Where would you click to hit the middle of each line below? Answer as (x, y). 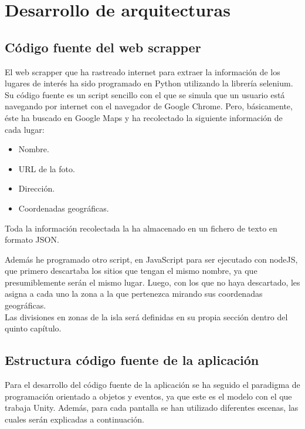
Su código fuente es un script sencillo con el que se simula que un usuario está (145, 94)
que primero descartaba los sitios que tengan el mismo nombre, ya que (131, 271)
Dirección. (37, 188)
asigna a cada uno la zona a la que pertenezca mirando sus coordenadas (134, 294)
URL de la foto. (47, 168)
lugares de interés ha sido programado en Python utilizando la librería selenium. (149, 83)
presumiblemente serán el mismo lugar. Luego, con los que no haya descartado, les (152, 282)
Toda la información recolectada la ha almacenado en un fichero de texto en (141, 228)
